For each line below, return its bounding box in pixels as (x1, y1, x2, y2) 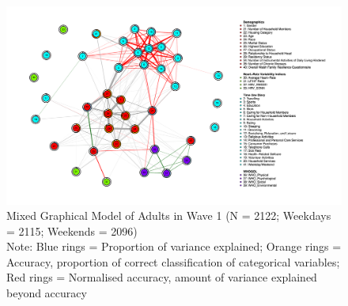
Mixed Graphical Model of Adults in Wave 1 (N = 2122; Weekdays (6, 207, 331, 224)
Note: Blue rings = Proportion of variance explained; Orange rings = (6, 238, 342, 255)
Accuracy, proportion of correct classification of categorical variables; (6, 253, 340, 270)
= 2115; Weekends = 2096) (6, 222, 138, 239)
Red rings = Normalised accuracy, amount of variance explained (6, 269, 317, 285)
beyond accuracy (6, 285, 87, 301)
